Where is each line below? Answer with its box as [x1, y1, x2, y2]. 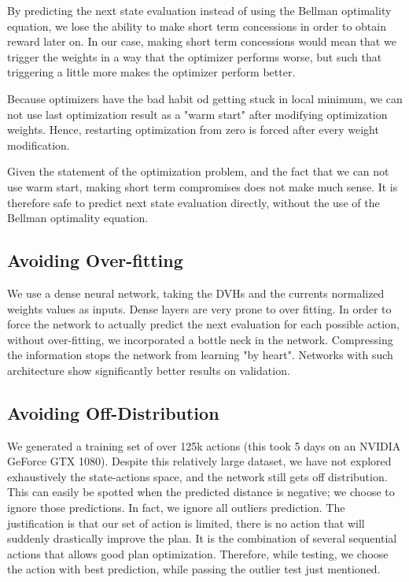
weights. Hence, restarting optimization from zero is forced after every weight [7, 121, 379, 138]
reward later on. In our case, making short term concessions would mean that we [7, 33, 396, 50]
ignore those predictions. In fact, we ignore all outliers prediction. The [7, 499, 345, 516]
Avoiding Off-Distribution [7, 400, 219, 424]
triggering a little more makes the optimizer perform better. [7, 64, 296, 80]
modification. [7, 136, 70, 153]
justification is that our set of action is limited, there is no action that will [7, 514, 365, 531]
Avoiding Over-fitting [7, 248, 183, 272]
